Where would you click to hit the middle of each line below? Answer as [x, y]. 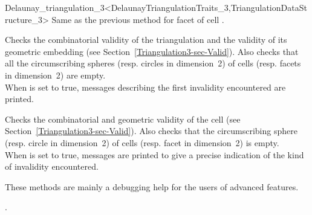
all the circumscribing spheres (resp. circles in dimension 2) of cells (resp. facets [153, 63]
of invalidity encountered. [52, 166]
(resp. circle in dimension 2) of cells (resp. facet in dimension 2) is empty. [142, 142]
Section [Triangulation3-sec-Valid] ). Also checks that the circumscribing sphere [151, 131]
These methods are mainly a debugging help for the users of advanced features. [152, 186]
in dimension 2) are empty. [55, 75]
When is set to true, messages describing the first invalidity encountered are [145, 87]
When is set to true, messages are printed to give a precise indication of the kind [154, 154]
